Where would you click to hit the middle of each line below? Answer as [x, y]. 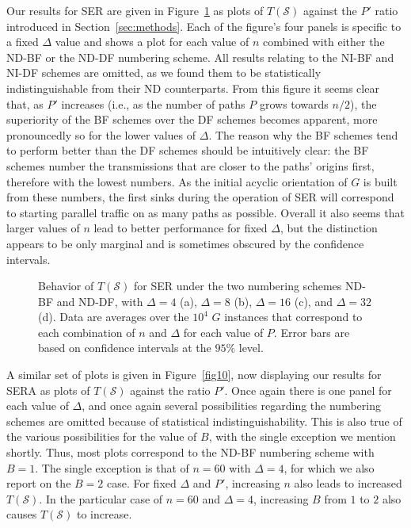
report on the [39, 483]
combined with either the [323, 42]
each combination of [87, 332]
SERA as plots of [48, 390]
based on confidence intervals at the [125, 348]
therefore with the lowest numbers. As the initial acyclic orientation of [177, 181]
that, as [25, 103]
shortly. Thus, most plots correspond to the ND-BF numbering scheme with [190, 452]
